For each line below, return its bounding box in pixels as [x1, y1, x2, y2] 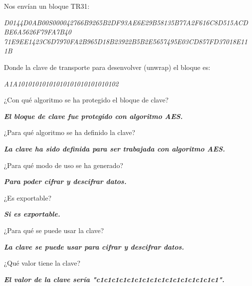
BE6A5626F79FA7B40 [4, 27, 72, 37]
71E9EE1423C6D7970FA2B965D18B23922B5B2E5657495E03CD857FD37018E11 [4, 36, 248, 46]
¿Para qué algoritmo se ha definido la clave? [4, 127, 135, 137]
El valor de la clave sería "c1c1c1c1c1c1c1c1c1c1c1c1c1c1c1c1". [4, 274, 225, 284]
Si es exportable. [4, 209, 60, 219]
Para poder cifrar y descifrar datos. [4, 176, 126, 186]
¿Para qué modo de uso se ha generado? [4, 160, 124, 170]
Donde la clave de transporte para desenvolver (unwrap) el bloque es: [4, 62, 211, 72]
